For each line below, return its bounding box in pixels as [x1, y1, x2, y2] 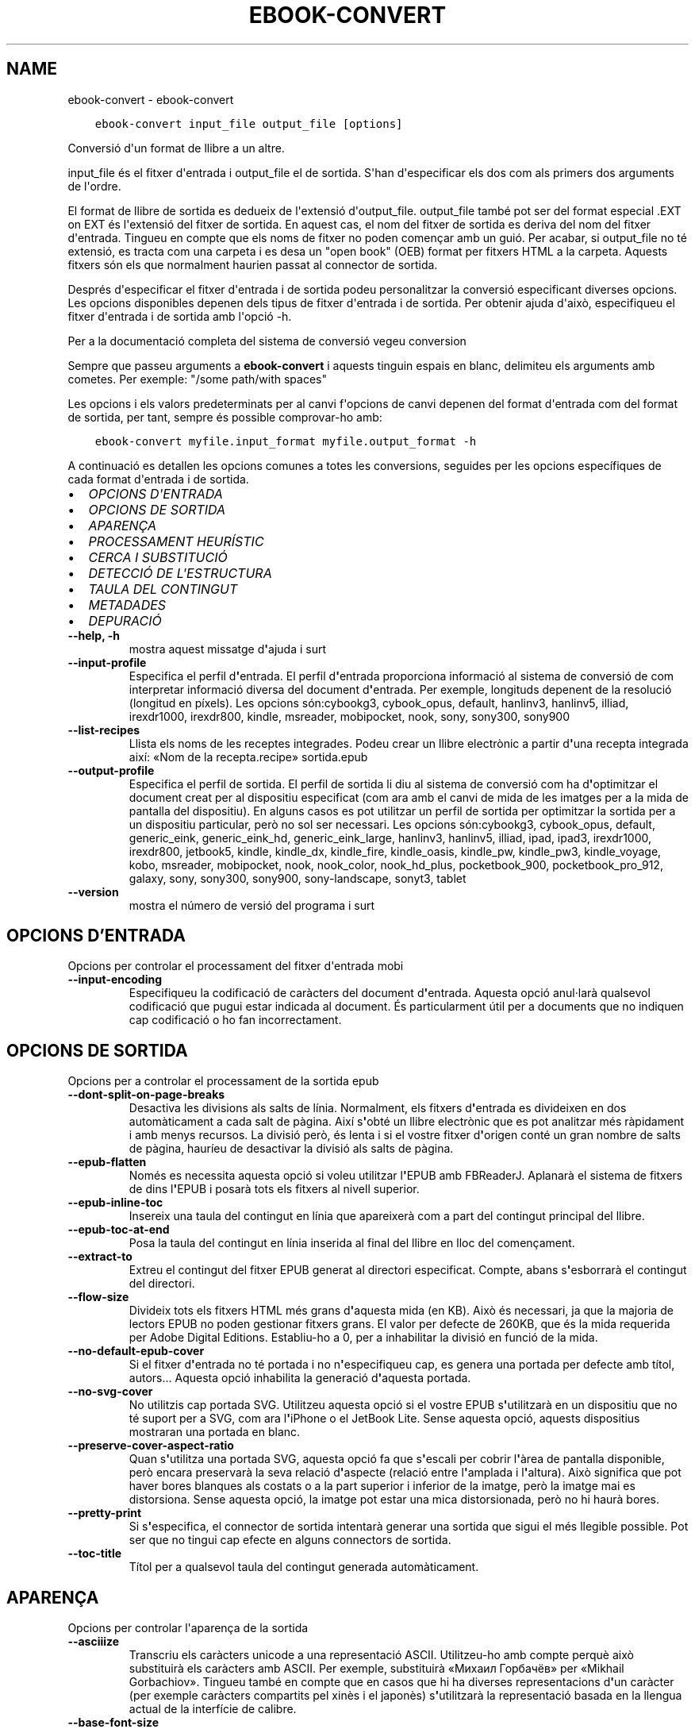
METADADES [88, 596, 167, 613]
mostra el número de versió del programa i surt [129, 898, 375, 912]
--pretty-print [67, 1506, 142, 1520]
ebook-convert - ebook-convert [67, 92, 234, 106]
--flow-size [67, 1290, 129, 1304]
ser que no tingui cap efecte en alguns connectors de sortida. [129, 1533, 451, 1547]
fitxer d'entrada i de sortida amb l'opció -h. [67, 309, 292, 323]
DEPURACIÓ [88, 612, 162, 629]
